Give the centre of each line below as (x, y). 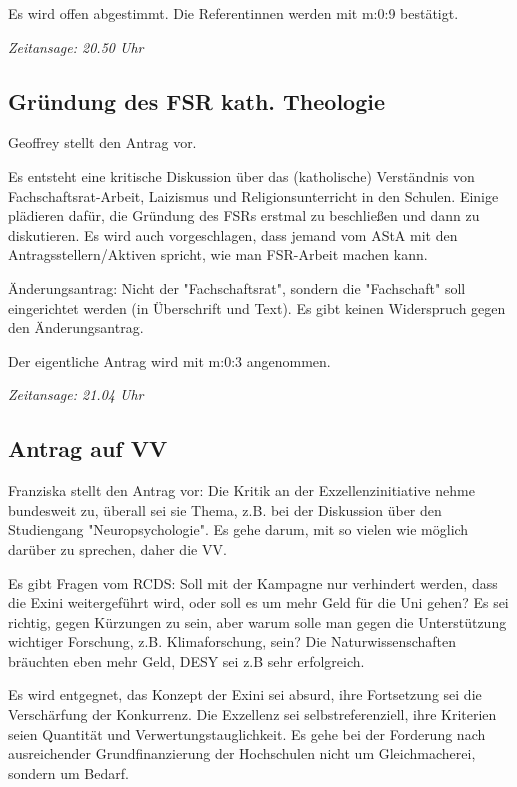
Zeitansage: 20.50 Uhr (76, 46)
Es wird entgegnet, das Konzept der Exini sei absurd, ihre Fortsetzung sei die (245, 694)
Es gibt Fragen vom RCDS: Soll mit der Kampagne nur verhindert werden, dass (253, 582)
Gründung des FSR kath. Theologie (197, 100)
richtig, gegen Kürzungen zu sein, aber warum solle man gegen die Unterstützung (257, 621)
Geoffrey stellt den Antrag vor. (102, 142)
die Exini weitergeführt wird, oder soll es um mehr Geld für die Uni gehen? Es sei (258, 602)
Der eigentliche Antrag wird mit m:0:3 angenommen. (169, 360)
